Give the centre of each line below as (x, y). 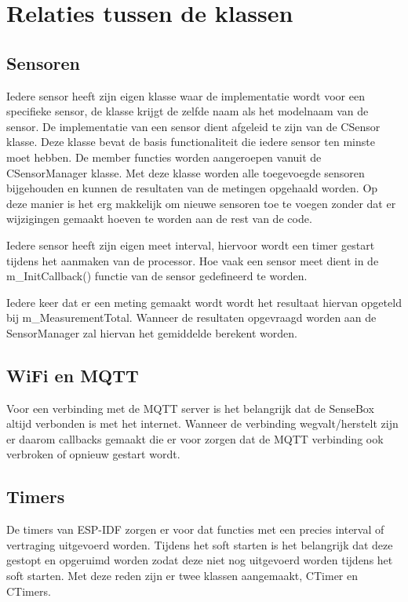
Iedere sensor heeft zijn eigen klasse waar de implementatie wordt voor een (186, 95)
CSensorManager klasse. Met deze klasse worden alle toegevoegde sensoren (186, 172)
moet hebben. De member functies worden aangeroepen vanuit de (164, 157)
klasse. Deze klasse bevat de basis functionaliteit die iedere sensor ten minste (191, 142)
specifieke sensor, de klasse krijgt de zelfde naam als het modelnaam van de (188, 111)
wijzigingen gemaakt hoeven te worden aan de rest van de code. (159, 219)
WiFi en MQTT (73, 375)
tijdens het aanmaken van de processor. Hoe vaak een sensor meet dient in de (193, 260)
